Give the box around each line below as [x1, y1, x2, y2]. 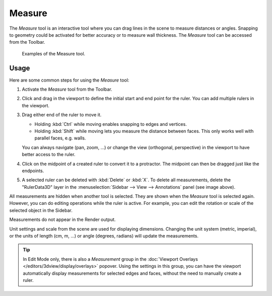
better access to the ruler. [22, 152, 76, 158]
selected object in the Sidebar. [9, 207, 73, 213]
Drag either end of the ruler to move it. [22, 112, 102, 118]
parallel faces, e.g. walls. [34, 135, 86, 141]
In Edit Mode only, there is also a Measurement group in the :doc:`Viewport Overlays [23, 256, 198, 262]
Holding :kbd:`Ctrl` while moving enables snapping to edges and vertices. [34, 121, 187, 127]
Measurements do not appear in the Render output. [9, 216, 116, 223]
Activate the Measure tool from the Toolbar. [22, 86, 113, 93]
